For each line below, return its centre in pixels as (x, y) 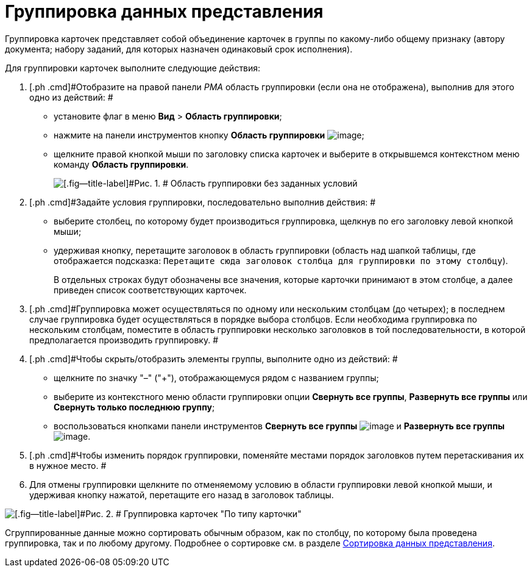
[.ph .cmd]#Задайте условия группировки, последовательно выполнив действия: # (203, 202)
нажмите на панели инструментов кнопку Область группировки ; (209, 135)
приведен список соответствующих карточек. (150, 290)
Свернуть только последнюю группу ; (134, 407)
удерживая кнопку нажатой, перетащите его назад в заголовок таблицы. (182, 495)
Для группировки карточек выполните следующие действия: (133, 68)
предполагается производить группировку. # (124, 340)
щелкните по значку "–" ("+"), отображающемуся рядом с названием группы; (216, 377)
